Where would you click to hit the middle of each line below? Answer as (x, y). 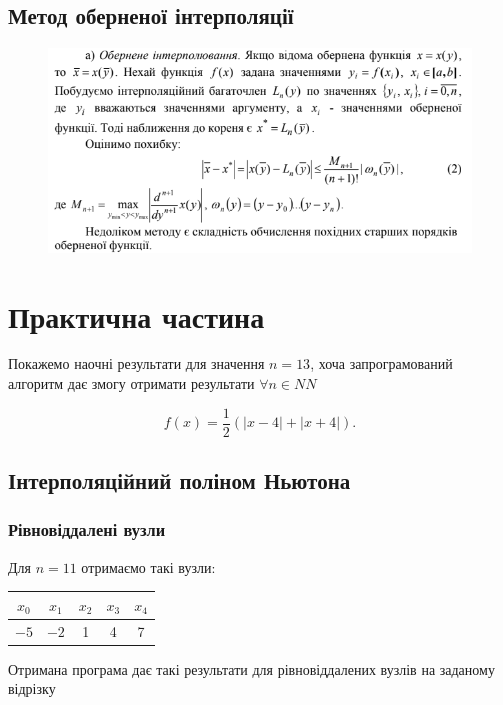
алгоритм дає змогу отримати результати (131, 383)
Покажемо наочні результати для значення (136, 363)
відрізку (32, 688)
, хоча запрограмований (381, 363)
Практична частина (136, 315)
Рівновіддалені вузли (87, 529)
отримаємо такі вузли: (148, 566)
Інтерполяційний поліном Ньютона (179, 480)
